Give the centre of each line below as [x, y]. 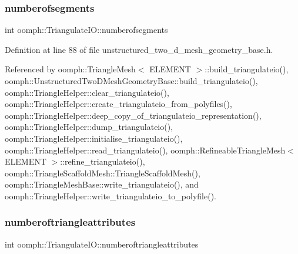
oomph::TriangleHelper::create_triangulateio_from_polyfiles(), [118, 104]
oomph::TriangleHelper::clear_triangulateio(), [87, 92]
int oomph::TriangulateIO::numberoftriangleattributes [102, 244]
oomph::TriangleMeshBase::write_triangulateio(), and [102, 184]
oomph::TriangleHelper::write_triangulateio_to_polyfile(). [111, 195]
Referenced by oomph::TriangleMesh [70, 69]
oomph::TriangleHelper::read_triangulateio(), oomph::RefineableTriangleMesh [145, 150]
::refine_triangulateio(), [103, 161]
